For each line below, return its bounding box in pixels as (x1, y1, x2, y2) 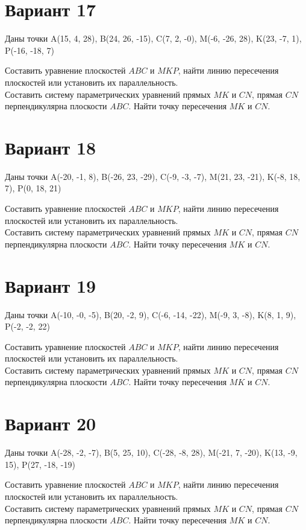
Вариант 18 (5, 135, 96, 159)
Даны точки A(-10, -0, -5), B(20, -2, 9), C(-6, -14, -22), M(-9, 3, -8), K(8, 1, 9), (5, 308, 296, 321)
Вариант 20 (5, 411, 96, 436)
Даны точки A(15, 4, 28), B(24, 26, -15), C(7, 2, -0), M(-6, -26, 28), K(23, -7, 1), (5, 32, 302, 45)
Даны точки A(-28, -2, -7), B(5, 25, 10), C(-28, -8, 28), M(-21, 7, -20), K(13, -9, (5, 446, 298, 459)
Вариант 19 (5, 273, 96, 298)
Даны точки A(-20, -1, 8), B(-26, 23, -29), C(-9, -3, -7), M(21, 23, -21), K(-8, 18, (5, 170, 301, 182)
